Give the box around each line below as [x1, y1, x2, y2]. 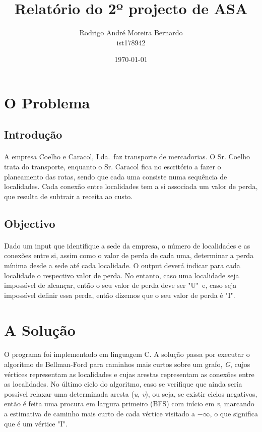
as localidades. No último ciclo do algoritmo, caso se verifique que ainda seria [4, 379, 242, 389]
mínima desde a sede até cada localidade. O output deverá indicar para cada [4, 260, 240, 270]
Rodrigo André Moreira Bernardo [79, 27, 183, 38]
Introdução [4, 127, 62, 142]
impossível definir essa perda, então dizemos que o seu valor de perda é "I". [4, 289, 235, 300]
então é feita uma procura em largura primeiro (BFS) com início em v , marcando [4, 398, 254, 409]
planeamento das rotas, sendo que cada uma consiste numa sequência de [4, 171, 227, 181]
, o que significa [210, 408, 258, 418]
